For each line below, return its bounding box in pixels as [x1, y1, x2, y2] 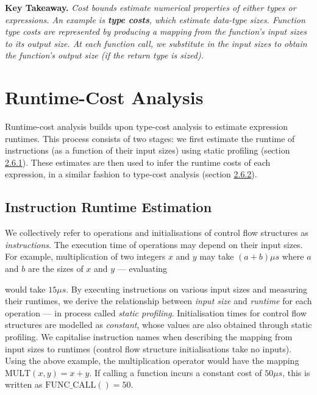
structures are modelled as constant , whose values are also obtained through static [5, 318, 312, 331]
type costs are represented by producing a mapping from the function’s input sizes [5, 25, 307, 38]
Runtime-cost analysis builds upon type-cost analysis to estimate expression [5, 120, 288, 133]
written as [5, 378, 43, 391]
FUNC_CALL [45, 381, 96, 390]
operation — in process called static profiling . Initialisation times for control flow [5, 306, 307, 319]
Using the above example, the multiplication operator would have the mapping [5, 354, 299, 367]
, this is [282, 366, 310, 379]
